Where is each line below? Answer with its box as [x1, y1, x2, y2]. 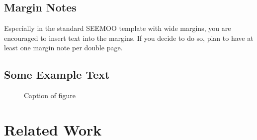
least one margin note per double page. [4, 42, 123, 53]
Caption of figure [24, 90, 76, 101]
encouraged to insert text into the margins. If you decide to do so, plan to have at [4, 32, 254, 43]
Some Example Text [4, 67, 110, 82]
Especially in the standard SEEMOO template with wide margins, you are [4, 23, 231, 33]
